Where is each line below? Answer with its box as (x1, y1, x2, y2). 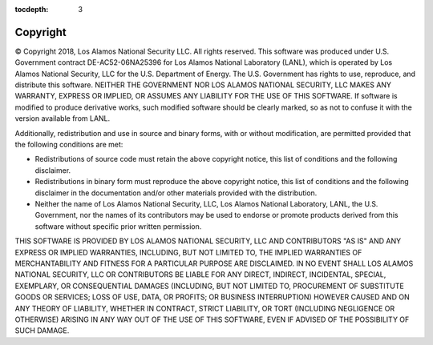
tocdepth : (14, 5, 49, 14)
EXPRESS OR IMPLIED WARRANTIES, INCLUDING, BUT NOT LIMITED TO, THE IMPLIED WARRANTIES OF (14, 247, 362, 257)
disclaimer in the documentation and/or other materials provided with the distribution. (34, 188, 318, 198)
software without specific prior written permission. (34, 221, 202, 231)
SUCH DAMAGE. (14, 326, 70, 335)
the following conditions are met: (14, 140, 123, 150)
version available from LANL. (14, 114, 111, 123)
